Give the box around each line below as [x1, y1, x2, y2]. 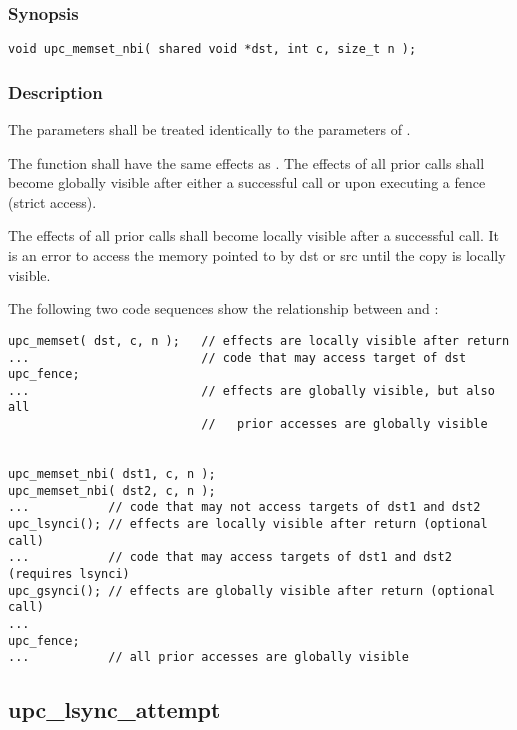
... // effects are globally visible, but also [8, 383, 495, 398]
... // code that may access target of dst [8, 350, 467, 365]
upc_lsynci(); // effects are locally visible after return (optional [8, 517, 488, 532]
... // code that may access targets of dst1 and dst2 [8, 550, 452, 565]
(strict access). [8, 191, 97, 212]
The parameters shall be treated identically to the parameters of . [8, 119, 411, 140]
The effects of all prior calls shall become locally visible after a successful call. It [8, 225, 499, 246]
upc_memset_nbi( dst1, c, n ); [8, 467, 216, 482]
